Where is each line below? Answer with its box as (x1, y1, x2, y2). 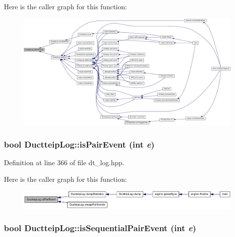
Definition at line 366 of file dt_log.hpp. (4, 157, 124, 168)
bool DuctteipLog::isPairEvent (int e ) (4, 138, 155, 150)
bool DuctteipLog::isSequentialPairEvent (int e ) (4, 222, 196, 234)
